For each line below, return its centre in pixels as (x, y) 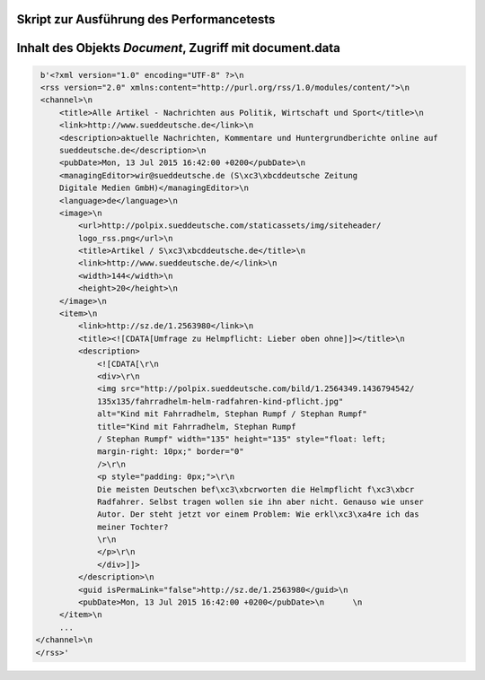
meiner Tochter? (133, 527)
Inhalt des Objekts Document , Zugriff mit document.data (178, 48)
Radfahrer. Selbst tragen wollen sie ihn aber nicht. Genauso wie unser (260, 501)
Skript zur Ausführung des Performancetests (146, 19)
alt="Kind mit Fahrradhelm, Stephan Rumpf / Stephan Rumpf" (232, 414)
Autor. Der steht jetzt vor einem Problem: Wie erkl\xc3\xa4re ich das (258, 514)
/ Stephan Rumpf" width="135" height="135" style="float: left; (242, 439)
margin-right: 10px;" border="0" (171, 452)
